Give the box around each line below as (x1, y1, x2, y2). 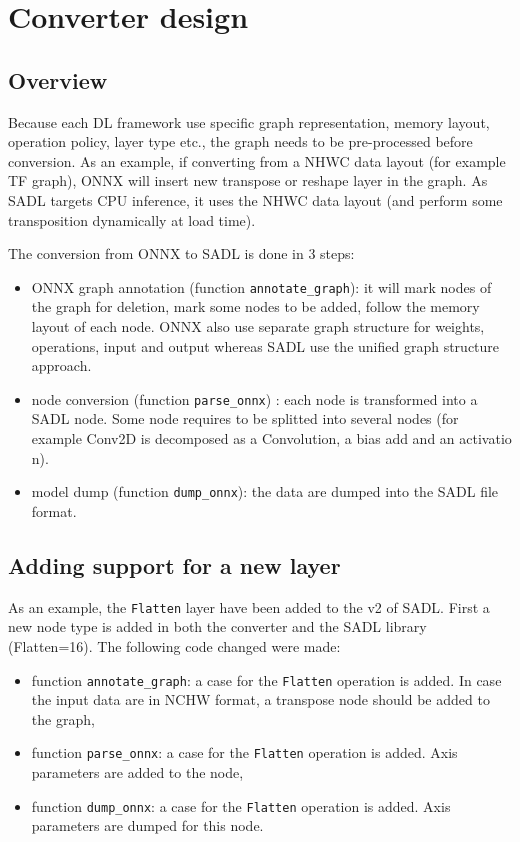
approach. (31, 355, 92, 376)
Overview (8, 64, 108, 95)
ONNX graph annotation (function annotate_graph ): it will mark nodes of (31, 276, 492, 297)
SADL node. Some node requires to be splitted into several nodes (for (31, 408, 459, 429)
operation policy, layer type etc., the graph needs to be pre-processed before (8, 131, 473, 152)
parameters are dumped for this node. (31, 815, 264, 836)
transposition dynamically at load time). (8, 209, 256, 230)
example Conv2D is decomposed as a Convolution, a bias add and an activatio (31, 428, 512, 449)
